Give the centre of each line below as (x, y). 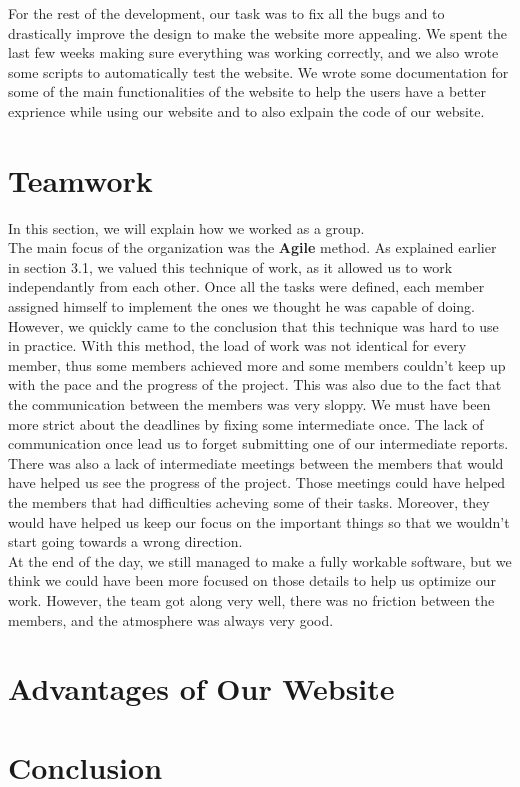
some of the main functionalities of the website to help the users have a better (247, 91)
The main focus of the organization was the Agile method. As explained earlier (252, 247)
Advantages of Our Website (201, 688)
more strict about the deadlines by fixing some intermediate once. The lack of (246, 423)
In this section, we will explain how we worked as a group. (186, 227)
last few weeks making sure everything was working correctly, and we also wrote (253, 52)
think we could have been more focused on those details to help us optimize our (252, 580)
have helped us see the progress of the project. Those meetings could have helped (257, 482)
